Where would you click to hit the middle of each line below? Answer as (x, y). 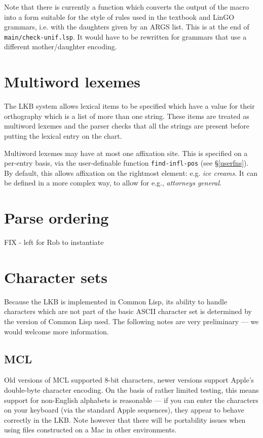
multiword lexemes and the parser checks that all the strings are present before (127, 126)
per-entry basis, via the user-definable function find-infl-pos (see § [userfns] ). (126, 163)
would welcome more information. (57, 331)
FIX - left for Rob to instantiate (54, 242)
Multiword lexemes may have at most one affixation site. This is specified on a (126, 153)
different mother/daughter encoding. (61, 46)
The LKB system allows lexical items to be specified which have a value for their (129, 106)
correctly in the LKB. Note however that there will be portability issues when (125, 419)
